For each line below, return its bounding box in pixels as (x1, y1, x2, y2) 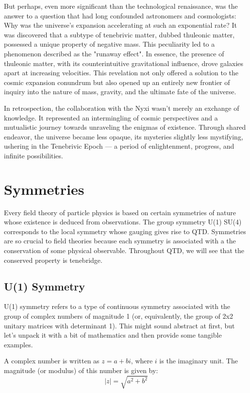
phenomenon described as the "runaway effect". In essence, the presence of (4, 48, 224, 58)
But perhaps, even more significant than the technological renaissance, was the (4, 1, 238, 11)
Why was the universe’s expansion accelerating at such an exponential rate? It (4, 20, 237, 30)
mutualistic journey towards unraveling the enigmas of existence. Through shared (4, 122, 246, 132)
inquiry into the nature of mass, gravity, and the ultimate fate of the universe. (4, 86, 236, 97)
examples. (4, 339, 33, 349)
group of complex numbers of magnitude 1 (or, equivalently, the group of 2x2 (4, 310, 233, 321)
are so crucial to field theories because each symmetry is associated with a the (4, 236, 236, 246)
